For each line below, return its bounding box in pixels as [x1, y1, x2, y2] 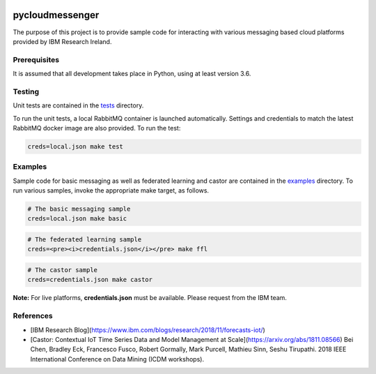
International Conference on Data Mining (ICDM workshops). [30, 354, 205, 363]
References [13, 311, 53, 321]
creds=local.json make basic [27, 215, 127, 223]
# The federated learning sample [27, 236, 142, 244]
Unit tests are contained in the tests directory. [13, 101, 144, 110]
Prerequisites [13, 54, 59, 64]
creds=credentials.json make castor [27, 276, 153, 284]
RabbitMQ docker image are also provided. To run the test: [13, 124, 181, 132]
